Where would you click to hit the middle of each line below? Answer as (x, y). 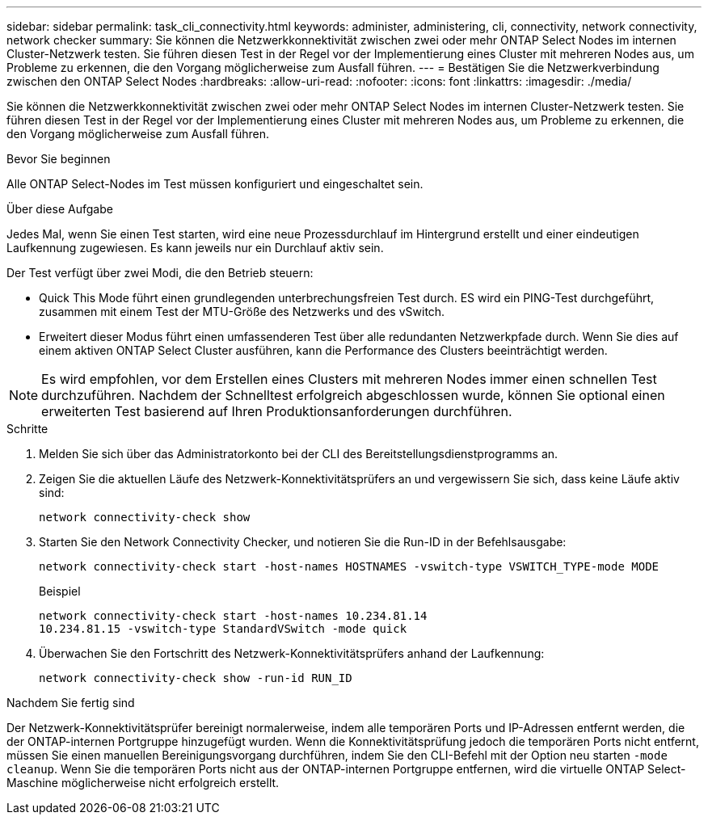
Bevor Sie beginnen (59, 159)
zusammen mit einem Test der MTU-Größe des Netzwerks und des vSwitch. (242, 312)
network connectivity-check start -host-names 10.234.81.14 (233, 616)
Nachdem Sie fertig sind (71, 703)
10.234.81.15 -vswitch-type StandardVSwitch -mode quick (223, 629)
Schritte (27, 429)
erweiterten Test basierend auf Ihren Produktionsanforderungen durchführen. (277, 411)
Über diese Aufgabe (60, 209)
